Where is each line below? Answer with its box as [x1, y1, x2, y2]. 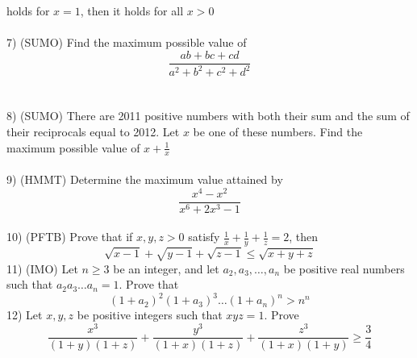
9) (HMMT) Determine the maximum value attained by [6, 170, 283, 187]
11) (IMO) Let [6, 260, 78, 277]
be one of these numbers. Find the [193, 123, 363, 139]
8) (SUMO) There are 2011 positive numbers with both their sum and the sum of [6, 107, 410, 124]
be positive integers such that [77, 306, 223, 323]
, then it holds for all [80, 2, 184, 19]
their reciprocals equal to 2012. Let [6, 123, 180, 139]
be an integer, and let [113, 260, 219, 277]
